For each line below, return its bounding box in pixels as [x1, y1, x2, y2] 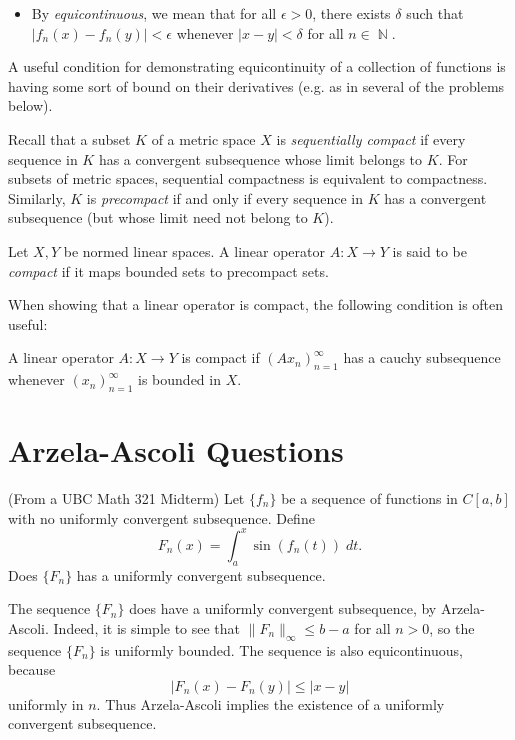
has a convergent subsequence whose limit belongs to [98, 148, 423, 169]
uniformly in [8, 693, 84, 714]
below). [8, 95, 53, 116]
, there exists [312, 3, 391, 23]
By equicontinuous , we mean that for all [31, 3, 277, 23]
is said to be [392, 240, 467, 261]
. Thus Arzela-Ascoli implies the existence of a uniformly [96, 693, 445, 714]
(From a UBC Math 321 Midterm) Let [8, 488, 245, 509]
